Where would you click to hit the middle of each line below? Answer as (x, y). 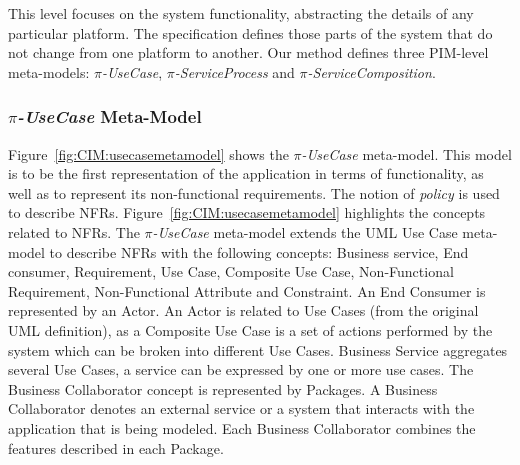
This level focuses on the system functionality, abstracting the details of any (241, 13)
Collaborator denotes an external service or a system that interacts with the (241, 408)
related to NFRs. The (74, 231)
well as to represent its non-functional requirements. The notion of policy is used (254, 192)
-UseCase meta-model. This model (406, 153)
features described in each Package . (116, 447)
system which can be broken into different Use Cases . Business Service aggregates (258, 349)
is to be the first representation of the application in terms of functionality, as (246, 173)
